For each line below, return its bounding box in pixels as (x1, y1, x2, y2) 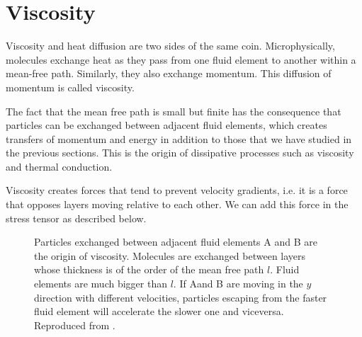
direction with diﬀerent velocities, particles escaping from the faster (34, 290, 327, 304)
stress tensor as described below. (6, 210, 147, 225)
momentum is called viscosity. (6, 79, 135, 94)
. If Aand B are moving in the (173, 276, 303, 291)
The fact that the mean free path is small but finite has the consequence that (6, 103, 341, 118)
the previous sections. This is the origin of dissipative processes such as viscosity (6, 145, 354, 160)
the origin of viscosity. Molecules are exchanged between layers (34, 248, 306, 263)
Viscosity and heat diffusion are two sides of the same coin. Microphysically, (6, 38, 335, 53)
